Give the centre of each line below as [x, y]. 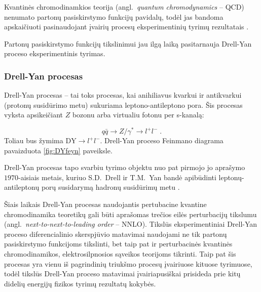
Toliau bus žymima [34, 140]
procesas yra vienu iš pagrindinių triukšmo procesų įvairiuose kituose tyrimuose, [128, 263]
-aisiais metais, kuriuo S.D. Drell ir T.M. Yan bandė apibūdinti [117, 177]
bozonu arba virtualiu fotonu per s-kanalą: [138, 115]
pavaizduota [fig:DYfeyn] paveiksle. [58, 150]
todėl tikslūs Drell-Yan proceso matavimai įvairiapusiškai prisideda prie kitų [122, 274]
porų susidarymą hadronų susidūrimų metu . [110, 187]
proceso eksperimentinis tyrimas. [55, 53]
